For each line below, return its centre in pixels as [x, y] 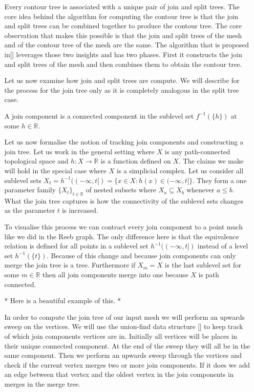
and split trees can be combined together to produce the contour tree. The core [123, 26]
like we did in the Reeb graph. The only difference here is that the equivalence [122, 236]
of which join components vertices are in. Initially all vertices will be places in [121, 336]
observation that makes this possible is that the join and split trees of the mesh [123, 35]
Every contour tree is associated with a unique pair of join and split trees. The [122, 6]
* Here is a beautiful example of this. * [63, 300]
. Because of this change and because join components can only [141, 255]
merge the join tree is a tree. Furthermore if [70, 265]
